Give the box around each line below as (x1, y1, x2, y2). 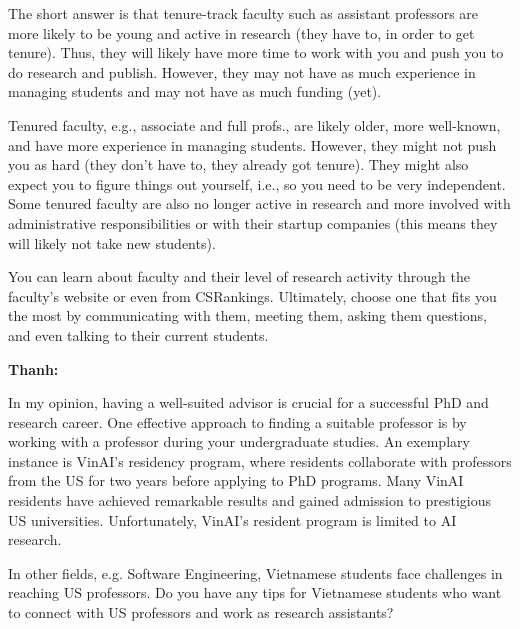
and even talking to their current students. (8, 324, 269, 345)
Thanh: (8, 358, 59, 379)
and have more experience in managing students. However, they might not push (8, 134, 497, 155)
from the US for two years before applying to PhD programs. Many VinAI (8, 470, 464, 491)
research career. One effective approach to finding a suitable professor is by (8, 411, 467, 432)
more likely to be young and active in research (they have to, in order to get (8, 22, 475, 43)
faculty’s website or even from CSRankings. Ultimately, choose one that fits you (8, 285, 497, 306)
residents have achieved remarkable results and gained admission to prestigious (8, 490, 492, 511)
